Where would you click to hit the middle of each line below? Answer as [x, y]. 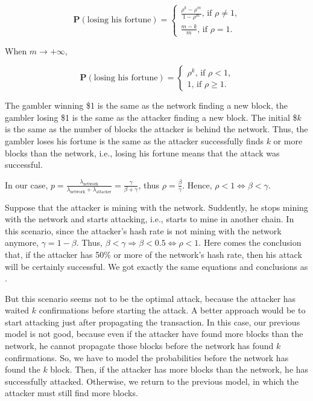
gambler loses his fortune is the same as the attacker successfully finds [134, 140]
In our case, [27, 184]
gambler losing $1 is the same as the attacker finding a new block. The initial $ [151, 117]
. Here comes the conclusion [250, 242]
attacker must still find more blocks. [71, 393]
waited [17, 310]
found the [23, 369]
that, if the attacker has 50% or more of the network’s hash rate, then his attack [153, 254]
